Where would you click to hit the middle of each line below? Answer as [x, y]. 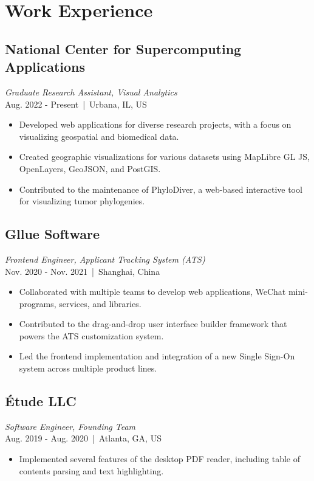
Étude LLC [41, 401]
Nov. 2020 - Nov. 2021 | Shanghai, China [83, 271]
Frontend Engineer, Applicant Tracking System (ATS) [105, 259]
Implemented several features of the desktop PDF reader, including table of [159, 459]
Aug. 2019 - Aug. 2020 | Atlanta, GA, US [83, 438]
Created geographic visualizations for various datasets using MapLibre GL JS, [164, 157]
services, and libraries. [100, 303]
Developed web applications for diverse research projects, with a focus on [155, 124]
